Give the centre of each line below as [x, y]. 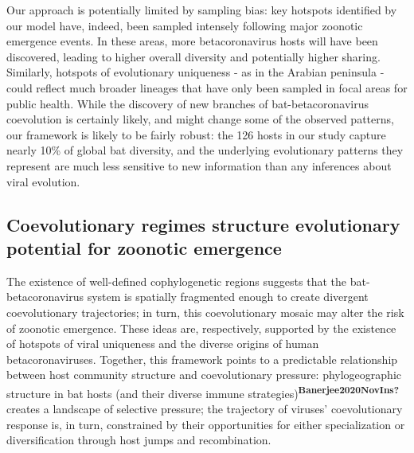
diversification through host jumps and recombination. [139, 440]
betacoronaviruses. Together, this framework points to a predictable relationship [202, 359]
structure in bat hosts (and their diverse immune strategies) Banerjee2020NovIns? [203, 392]
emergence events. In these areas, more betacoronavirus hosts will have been [192, 41]
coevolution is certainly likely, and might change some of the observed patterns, [200, 119]
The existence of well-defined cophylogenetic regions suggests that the [176, 281]
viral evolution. [43, 181]
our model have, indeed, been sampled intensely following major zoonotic [185, 25]
